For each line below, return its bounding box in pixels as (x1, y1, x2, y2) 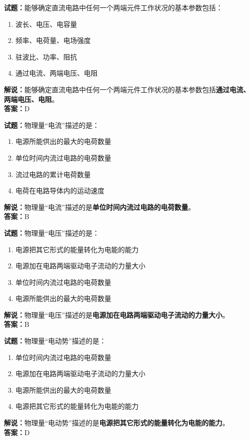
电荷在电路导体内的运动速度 (15, 185, 104, 196)
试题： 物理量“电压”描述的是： (4, 227, 100, 238)
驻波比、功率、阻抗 (15, 51, 77, 61)
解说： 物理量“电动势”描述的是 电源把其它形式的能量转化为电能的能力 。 (4, 418, 229, 428)
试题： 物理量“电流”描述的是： (4, 120, 100, 130)
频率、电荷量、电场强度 (15, 35, 91, 45)
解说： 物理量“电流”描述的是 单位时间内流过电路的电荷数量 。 (4, 201, 195, 212)
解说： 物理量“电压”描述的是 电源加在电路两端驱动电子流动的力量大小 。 (4, 309, 229, 320)
